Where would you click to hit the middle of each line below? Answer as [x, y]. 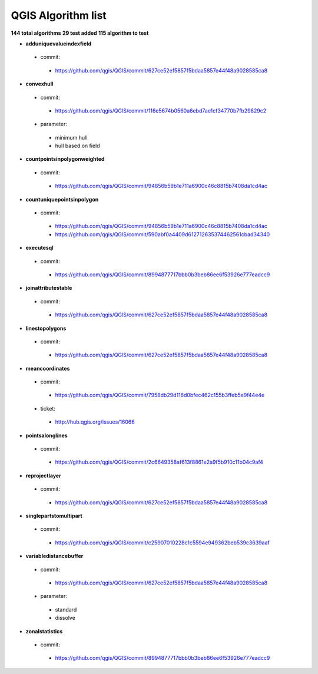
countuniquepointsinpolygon [62, 199]
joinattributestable [49, 288]
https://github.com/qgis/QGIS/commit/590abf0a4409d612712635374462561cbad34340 [163, 234]
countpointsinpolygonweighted [65, 159]
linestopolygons [46, 328]
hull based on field [77, 146]
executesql [39, 248]
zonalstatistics [44, 631]
